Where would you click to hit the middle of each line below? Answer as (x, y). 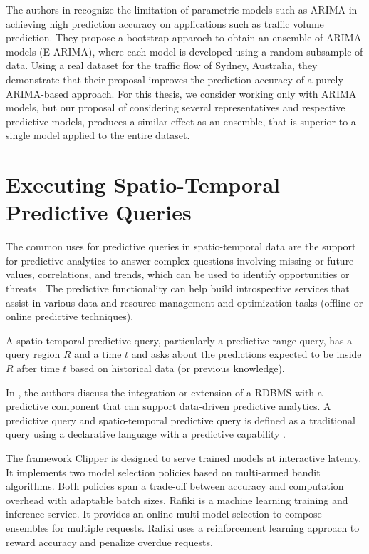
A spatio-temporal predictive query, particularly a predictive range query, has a (179, 340)
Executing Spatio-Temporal (143, 184)
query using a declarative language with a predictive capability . (146, 434)
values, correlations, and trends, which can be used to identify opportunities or (178, 274)
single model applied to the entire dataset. (98, 135)
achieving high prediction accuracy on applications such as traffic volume (165, 23)
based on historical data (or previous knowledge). (177, 368)
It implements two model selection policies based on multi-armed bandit (163, 472)
